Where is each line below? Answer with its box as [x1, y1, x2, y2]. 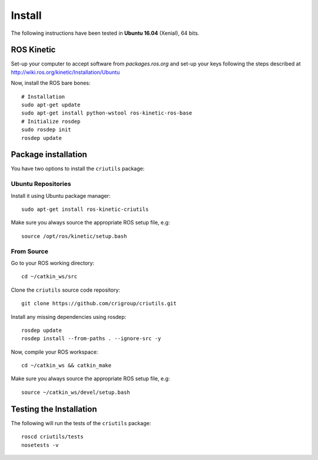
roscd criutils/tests [21, 433, 84, 440]
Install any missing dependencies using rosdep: [11, 313, 127, 320]
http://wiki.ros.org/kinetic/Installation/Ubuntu [11, 68, 120, 76]
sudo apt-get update [21, 102, 81, 109]
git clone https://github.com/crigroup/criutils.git [21, 300, 177, 307]
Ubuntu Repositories [11, 180, 71, 188]
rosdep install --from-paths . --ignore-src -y [21, 335, 161, 342]
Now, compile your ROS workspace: [11, 348, 98, 355]
